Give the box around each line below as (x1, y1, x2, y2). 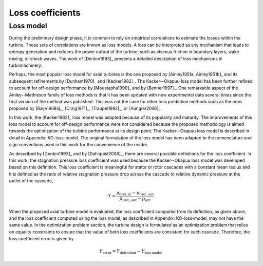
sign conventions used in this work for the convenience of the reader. (9, 142, 149, 148)
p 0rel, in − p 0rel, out (116, 190, 154, 197)
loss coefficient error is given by (9, 236, 74, 242)
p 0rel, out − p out (119, 196, 151, 202)
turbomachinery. (9, 62, 42, 68)
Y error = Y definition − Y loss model (99, 248, 163, 255)
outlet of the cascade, (9, 178, 53, 184)
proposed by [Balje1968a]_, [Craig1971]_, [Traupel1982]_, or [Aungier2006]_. (9, 105, 162, 112)
